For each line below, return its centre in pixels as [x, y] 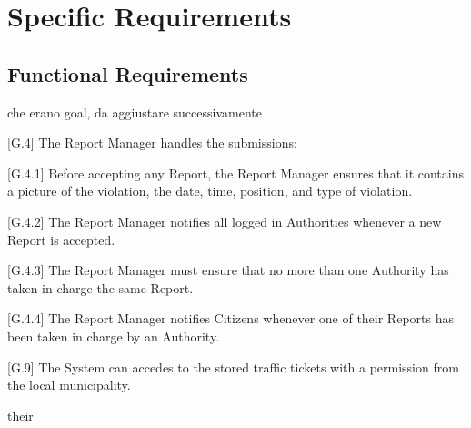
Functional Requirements [128, 73]
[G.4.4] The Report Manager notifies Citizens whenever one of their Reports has [230, 318]
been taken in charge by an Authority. [114, 336]
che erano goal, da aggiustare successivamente [135, 112]
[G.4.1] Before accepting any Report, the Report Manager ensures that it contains [236, 173]
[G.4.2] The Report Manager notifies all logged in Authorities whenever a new [225, 221]
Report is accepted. [61, 239]
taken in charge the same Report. [100, 287]
